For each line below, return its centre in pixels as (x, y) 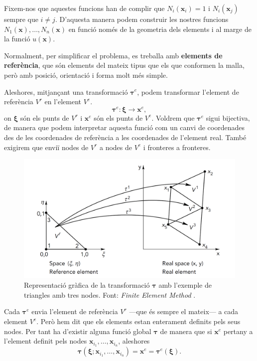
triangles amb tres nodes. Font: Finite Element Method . (110, 294)
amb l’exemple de (185, 285)
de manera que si (186, 331)
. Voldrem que (173, 117)
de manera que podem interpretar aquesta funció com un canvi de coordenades (124, 127)
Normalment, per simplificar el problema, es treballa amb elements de (113, 55)
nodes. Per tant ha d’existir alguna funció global (78, 331)
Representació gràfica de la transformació (87, 285)
